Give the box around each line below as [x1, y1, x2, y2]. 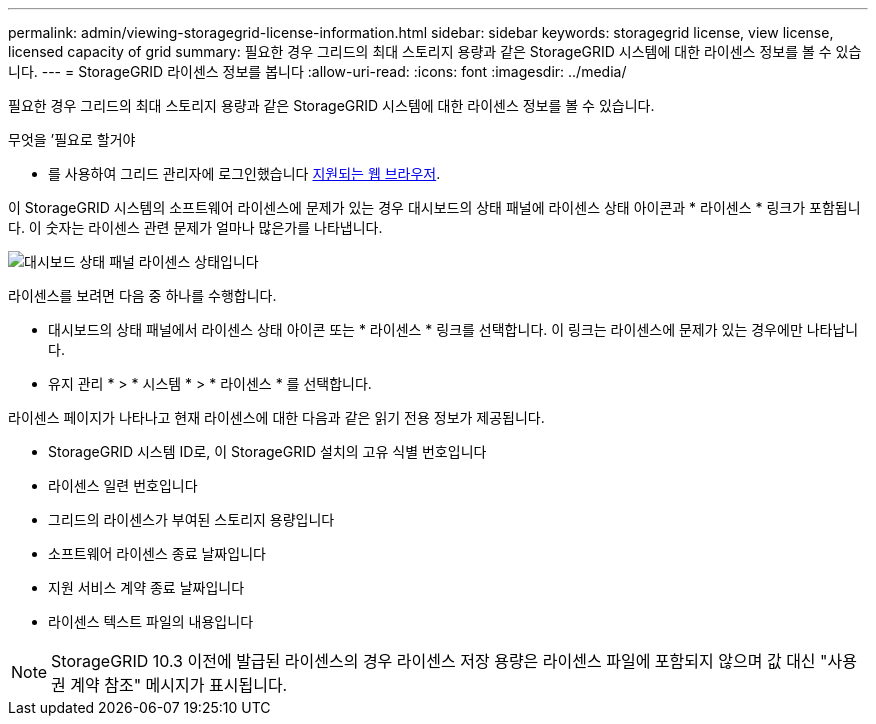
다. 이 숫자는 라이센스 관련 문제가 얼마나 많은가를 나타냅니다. [8, 219, 383, 236]
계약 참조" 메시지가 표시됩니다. [70, 675, 288, 695]
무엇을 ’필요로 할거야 [8, 131, 136, 148]
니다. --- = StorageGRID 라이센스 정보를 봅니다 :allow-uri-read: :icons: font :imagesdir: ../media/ [8, 63, 627, 80]
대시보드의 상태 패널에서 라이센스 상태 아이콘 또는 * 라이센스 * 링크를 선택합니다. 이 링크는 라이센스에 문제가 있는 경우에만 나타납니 [48, 321, 859, 338]
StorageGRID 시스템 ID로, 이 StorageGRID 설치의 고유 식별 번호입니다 [48, 443, 487, 460]
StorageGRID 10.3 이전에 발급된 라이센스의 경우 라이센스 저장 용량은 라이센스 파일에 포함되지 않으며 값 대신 [51, 651, 816, 671]
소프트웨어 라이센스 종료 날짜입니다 [48, 545, 266, 562]
